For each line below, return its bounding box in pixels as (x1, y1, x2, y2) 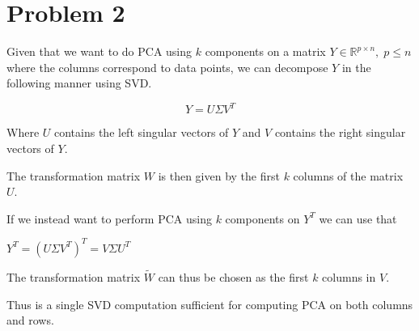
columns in (322, 269, 376, 286)
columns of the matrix (293, 167, 404, 184)
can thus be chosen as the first (158, 269, 309, 286)
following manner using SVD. (6, 74, 152, 91)
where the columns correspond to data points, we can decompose (6, 58, 328, 75)
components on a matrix (205, 43, 326, 60)
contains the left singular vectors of (53, 124, 229, 141)
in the (341, 58, 371, 75)
